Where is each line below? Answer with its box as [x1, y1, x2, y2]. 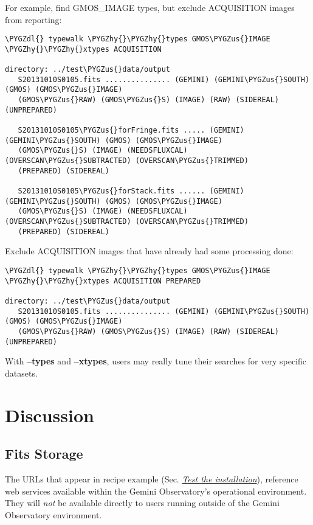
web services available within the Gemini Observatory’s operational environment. [5, 484, 307, 497]
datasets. [5, 366, 38, 379]
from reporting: [5, 13, 62, 26]
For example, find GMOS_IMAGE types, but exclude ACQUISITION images [5, 1, 295, 13]
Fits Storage [5, 444, 83, 463]
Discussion [5, 402, 94, 427]
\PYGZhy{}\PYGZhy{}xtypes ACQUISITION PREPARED [5, 276, 201, 285]
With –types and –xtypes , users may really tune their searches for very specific [5, 355, 306, 367]
